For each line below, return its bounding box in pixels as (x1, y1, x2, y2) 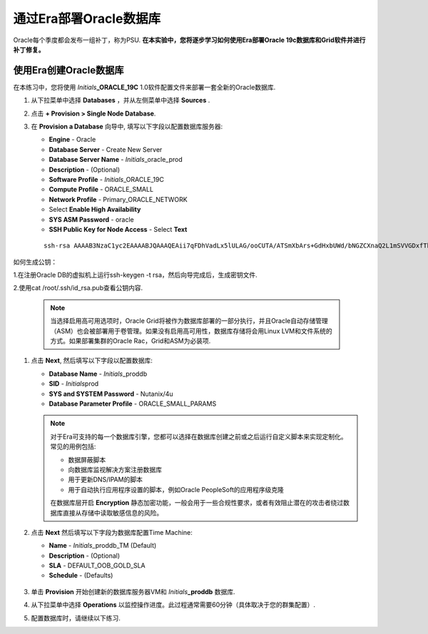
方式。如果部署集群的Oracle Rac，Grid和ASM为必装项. (50, 337, 211, 345)
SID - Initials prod (49, 379, 99, 388)
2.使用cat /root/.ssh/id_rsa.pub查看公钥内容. (13, 284, 143, 292)
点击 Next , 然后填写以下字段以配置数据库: (31, 357, 153, 365)
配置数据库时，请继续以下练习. (31, 613, 121, 622)
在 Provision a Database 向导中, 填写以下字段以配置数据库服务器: (31, 122, 223, 131)
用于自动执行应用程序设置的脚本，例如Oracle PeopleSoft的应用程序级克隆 (68, 485, 285, 494)
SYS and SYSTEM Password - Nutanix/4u (49, 389, 174, 398)
